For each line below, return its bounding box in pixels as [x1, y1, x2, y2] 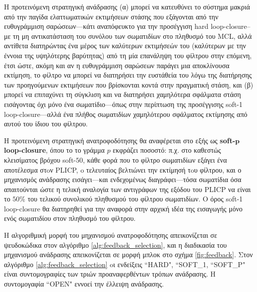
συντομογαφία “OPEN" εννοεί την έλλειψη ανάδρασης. [4, 279, 164, 289]
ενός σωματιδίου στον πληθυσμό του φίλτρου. [4, 213, 136, 223]
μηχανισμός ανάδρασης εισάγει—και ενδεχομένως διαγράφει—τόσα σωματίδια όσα [4, 174, 242, 185]
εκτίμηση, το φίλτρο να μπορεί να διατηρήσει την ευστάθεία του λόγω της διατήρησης [4, 70, 252, 80]
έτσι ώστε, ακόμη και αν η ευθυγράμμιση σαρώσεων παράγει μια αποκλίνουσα [4, 60, 230, 70]
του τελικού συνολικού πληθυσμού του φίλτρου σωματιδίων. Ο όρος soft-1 [27, 194, 243, 204]
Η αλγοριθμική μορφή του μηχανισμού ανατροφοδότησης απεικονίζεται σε [4, 230, 217, 240]
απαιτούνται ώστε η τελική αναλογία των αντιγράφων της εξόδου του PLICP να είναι [4, 184, 251, 194]
